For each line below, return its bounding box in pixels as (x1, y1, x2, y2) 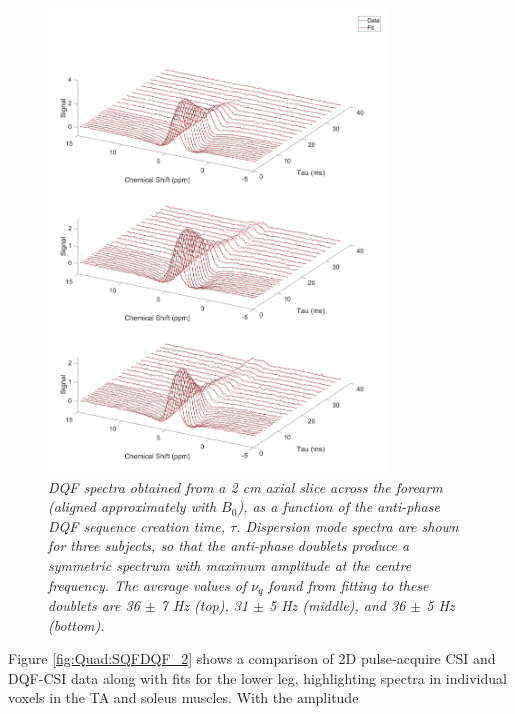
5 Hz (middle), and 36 (268, 594, 406, 615)
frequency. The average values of (48, 574, 247, 595)
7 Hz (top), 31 (160, 594, 249, 615)
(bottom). (48, 614, 105, 635)
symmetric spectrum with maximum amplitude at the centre (48, 554, 412, 575)
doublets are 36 (48, 594, 140, 615)
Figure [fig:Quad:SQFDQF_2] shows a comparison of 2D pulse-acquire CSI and (8, 648, 496, 669)
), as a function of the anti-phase (237, 496, 440, 517)
